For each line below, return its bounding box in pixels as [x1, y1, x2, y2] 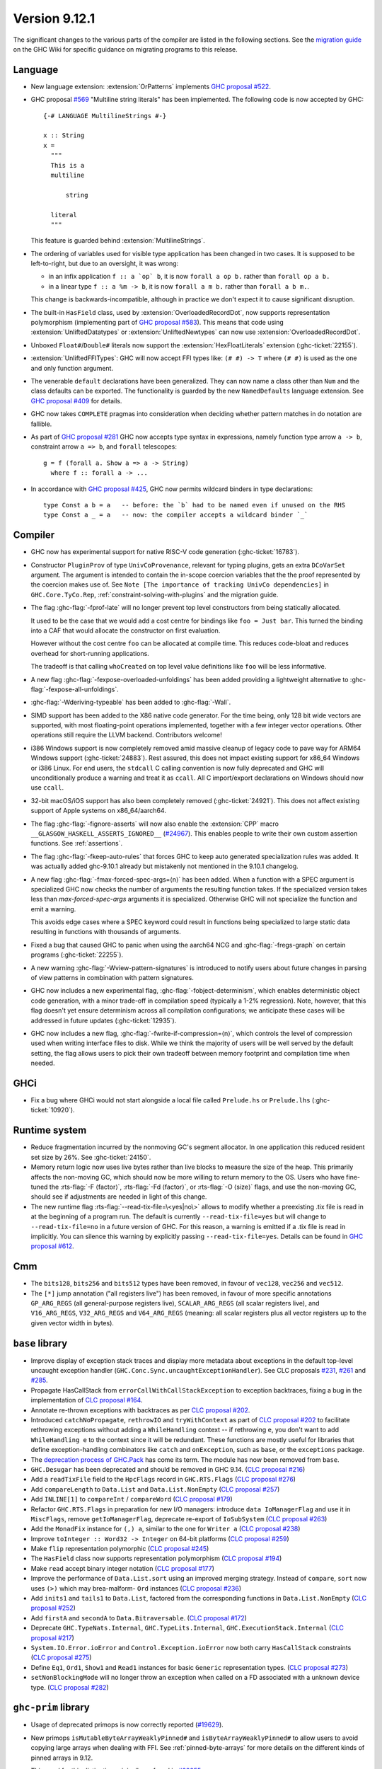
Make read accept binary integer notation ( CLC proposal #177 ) [30, 1564, 215, 1572]
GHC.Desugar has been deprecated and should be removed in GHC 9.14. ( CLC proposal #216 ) [30, 1465, 306, 1473]
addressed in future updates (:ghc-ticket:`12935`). [30, 1016, 177, 1025]
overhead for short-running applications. [30, 649, 150, 657]
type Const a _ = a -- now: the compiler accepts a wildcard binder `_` [43, 511, 308, 519]
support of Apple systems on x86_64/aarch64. [30, 807, 166, 815]
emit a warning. [30, 904, 76, 913]
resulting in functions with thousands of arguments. [30, 928, 181, 936]
